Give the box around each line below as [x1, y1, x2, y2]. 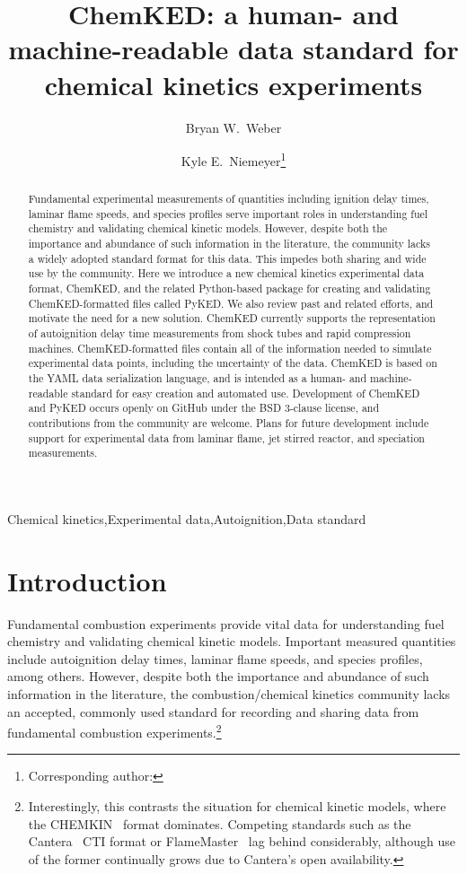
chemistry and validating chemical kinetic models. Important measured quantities [7, 632, 456, 651]
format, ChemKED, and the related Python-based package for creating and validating [28, 281, 431, 296]
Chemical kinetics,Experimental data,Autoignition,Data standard [7, 509, 366, 528]
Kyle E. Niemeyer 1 [181, 149, 286, 170]
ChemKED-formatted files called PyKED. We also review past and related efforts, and [28, 295, 434, 310]
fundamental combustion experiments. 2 [7, 721, 222, 741]
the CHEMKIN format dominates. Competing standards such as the [28, 814, 411, 833]
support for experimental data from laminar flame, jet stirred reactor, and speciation [28, 430, 425, 445]
